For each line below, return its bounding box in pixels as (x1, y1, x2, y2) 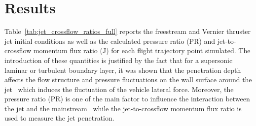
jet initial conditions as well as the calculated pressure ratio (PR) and (4, 35, 216, 46)
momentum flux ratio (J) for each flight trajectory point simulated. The (33, 45, 251, 56)
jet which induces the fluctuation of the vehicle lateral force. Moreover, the (4, 84, 234, 94)
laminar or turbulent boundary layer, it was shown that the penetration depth (4, 64, 241, 75)
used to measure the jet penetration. (4, 113, 114, 123)
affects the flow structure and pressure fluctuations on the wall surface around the (4, 74, 252, 85)
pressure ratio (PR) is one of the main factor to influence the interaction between (4, 94, 250, 104)
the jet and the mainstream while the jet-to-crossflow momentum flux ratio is (4, 103, 242, 113)
